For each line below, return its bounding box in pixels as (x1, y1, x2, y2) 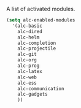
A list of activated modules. (6, 6, 75, 12)
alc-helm (17, 34, 40, 40)
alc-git (17, 52, 37, 58)
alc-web (17, 74, 37, 80)
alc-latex (17, 68, 43, 74)
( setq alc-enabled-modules (6, 17, 75, 23)
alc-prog (17, 63, 40, 69)
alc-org (17, 57, 37, 63)
